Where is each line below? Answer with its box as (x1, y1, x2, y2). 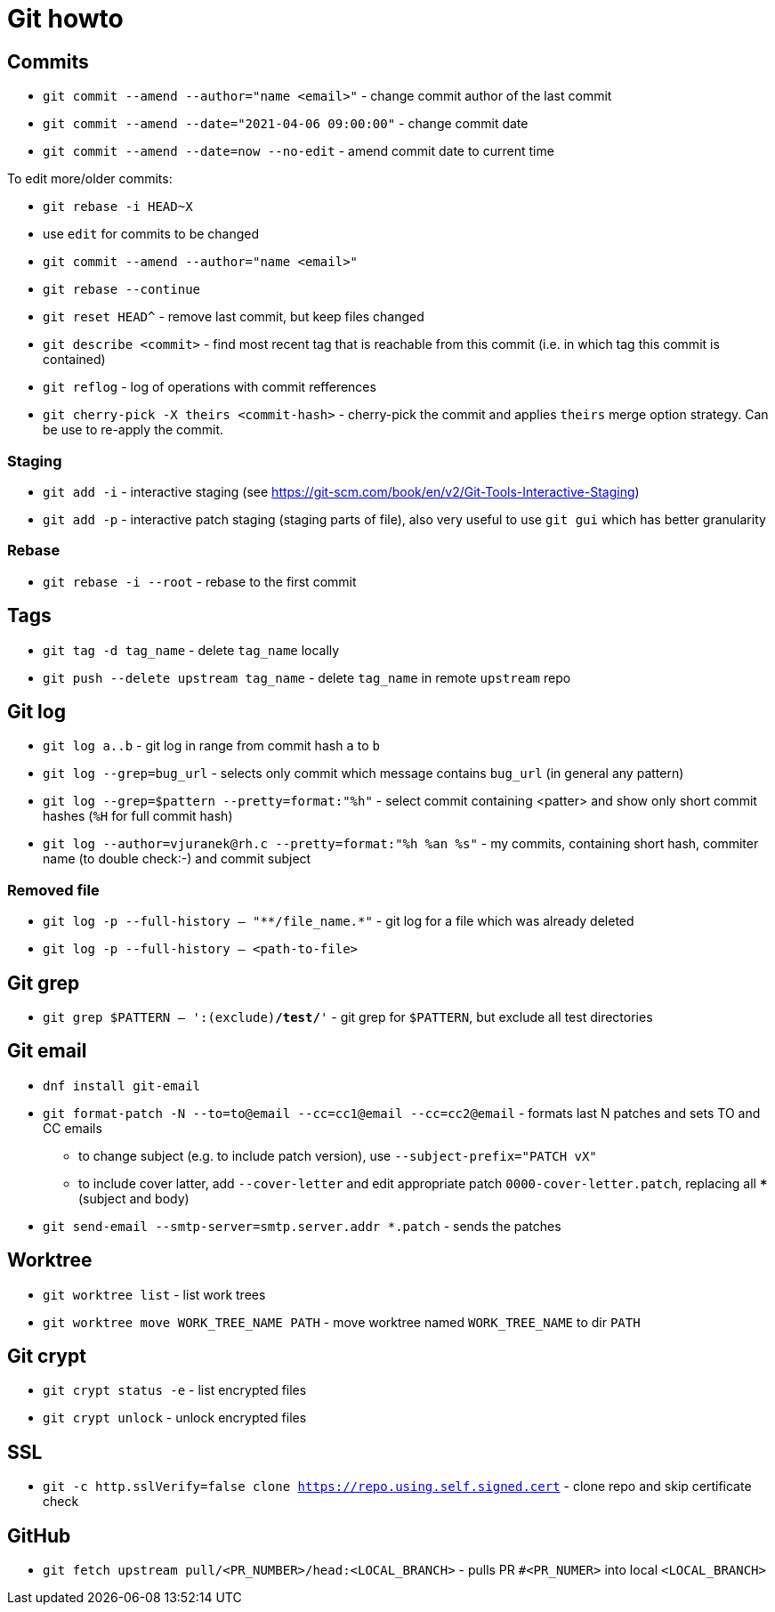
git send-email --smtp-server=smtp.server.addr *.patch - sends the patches (43, 1218, 561, 1234)
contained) (43, 352, 106, 368)
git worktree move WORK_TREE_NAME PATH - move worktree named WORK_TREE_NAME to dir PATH (43, 1314, 641, 1330)
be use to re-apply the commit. (43, 422, 224, 438)
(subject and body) (78, 1190, 190, 1206)
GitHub (7, 1524, 71, 1547)
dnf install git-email (43, 1078, 201, 1093)
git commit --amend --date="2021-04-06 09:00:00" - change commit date (43, 116, 529, 132)
